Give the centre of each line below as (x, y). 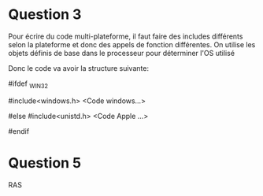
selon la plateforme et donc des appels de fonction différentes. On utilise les (132, 44)
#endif (19, 131)
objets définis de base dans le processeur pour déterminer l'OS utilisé (121, 53)
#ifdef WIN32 (28, 84)
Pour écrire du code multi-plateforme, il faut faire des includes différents (126, 36)
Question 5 (45, 163)
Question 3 (45, 15)
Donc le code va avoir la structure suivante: (79, 68)
